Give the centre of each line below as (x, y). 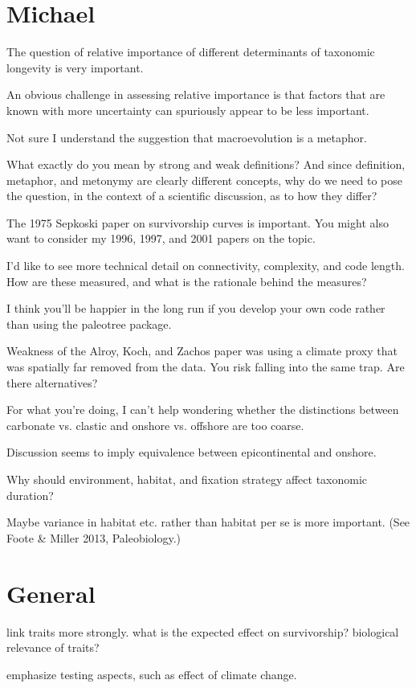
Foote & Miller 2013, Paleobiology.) (94, 537)
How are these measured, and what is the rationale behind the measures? (187, 281)
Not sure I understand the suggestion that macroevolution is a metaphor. (187, 137)
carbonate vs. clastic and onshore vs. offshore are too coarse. (155, 425)
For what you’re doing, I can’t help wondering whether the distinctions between (203, 410)
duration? (30, 495)
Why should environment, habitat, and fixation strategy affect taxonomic (187, 479)
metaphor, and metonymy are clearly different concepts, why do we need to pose (204, 180)
